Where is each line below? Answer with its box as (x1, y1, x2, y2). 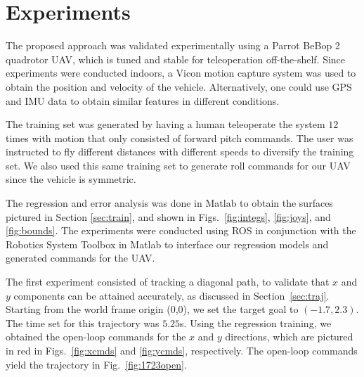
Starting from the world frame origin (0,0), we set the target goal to (6, 302, 299, 317)
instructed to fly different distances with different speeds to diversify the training (6, 144, 354, 159)
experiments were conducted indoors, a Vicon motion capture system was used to (6, 65, 356, 80)
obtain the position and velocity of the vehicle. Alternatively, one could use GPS (6, 79, 352, 94)
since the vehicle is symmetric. (6, 172, 136, 186)
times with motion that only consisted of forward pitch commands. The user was (6, 130, 353, 145)
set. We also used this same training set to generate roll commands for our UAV (6, 158, 351, 172)
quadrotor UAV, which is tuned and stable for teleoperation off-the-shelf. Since (6, 51, 346, 66)
